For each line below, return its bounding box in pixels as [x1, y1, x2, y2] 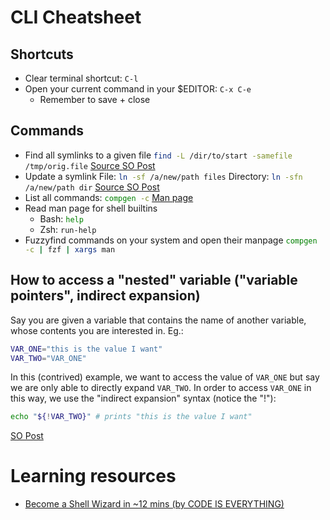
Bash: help [39, 212, 84, 225]
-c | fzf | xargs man [24, 244, 116, 255]
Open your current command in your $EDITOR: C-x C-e [24, 83, 252, 95]
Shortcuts [10, 46, 74, 63]
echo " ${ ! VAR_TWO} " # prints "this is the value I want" [10, 412, 253, 422]
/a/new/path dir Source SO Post [24, 181, 160, 193]
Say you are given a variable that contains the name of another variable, [10, 314, 307, 326]
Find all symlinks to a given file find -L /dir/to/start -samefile [24, 149, 293, 161]
